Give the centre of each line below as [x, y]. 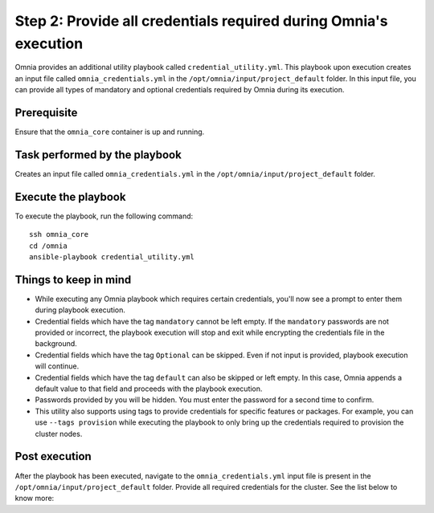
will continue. [57, 366]
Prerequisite [46, 112]
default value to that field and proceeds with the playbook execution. [149, 389]
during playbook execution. [80, 310]
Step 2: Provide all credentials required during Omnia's [201, 21]
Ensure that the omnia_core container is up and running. [110, 132]
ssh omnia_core [59, 234]
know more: [35, 499]
